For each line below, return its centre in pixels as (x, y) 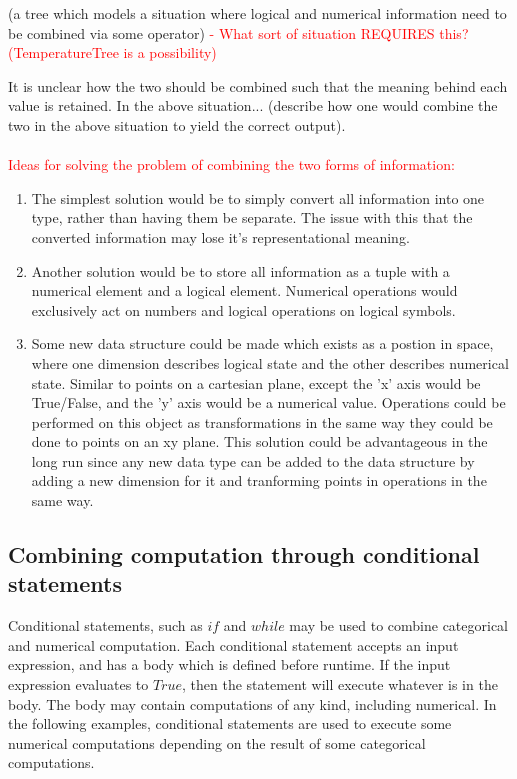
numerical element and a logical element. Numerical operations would (244, 290)
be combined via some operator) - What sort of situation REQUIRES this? (238, 32)
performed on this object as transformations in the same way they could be (262, 421)
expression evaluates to (78, 684)
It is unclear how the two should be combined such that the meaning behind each (258, 85)
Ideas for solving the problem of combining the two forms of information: (231, 164)
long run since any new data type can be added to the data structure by (253, 460)
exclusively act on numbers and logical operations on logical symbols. (243, 309)
